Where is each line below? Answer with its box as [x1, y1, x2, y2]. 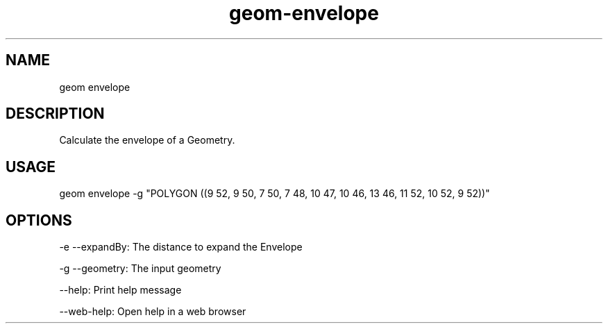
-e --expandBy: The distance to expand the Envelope [59, 241, 303, 253]
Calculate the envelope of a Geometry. [59, 134, 235, 146]
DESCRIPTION [6, 105, 105, 123]
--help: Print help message [59, 284, 182, 296]
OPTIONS [6, 211, 72, 229]
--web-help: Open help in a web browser [59, 305, 246, 318]
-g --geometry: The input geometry [59, 262, 221, 275]
